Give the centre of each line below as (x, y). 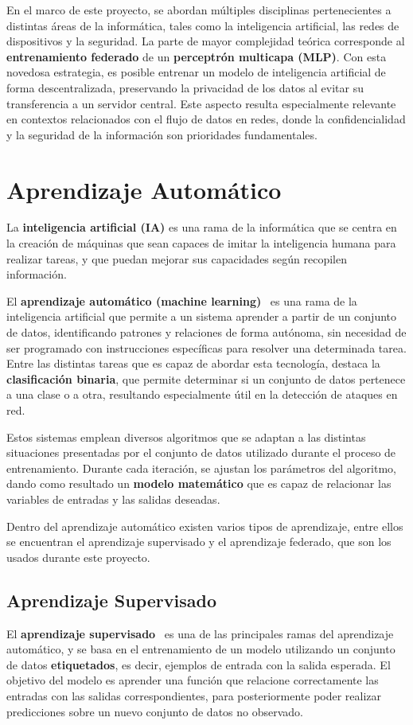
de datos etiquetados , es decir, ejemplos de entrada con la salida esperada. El (199, 664)
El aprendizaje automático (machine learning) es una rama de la (182, 300)
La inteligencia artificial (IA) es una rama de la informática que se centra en (202, 227)
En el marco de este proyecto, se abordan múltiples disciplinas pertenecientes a (199, 10)
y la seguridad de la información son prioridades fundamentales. (162, 134)
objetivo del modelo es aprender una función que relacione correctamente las (193, 680)
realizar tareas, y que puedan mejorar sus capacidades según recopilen (177, 258)
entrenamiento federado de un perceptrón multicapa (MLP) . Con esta (197, 56)
